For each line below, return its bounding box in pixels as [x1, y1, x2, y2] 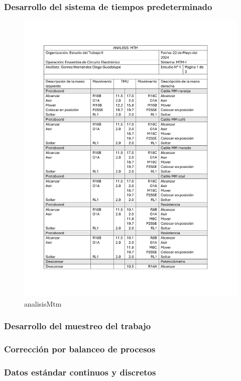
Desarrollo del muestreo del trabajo [4, 320, 151, 332]
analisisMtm [24, 298, 62, 309]
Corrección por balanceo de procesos [4, 343, 156, 355]
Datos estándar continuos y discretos [4, 365, 156, 378]
